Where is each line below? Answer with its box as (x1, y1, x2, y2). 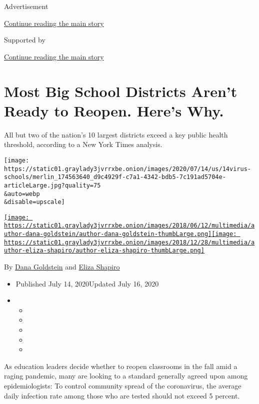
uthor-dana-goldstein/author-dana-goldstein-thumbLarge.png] (4, 230, 212, 238)
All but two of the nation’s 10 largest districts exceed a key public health (4, 129, 228, 139)
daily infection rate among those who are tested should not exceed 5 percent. (4, 390, 240, 400)
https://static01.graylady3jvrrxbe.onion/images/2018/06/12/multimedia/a (4, 222, 255, 229)
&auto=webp (4, 190, 40, 197)
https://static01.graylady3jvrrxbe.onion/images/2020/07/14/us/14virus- (4, 165, 251, 172)
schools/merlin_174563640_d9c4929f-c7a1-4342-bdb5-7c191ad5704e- (4, 173, 226, 181)
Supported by (4, 34, 45, 45)
